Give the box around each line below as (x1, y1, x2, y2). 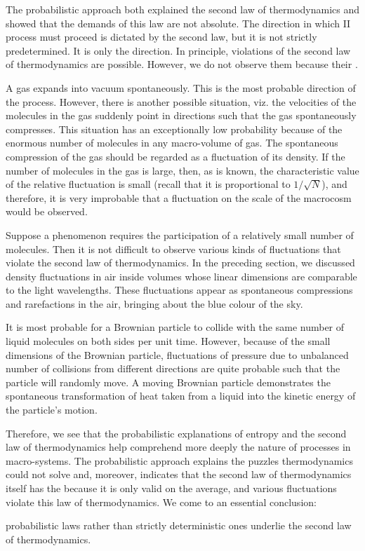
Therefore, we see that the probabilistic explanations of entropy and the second (6, 426, 347, 440)
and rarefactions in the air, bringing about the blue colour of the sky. (6, 296, 303, 311)
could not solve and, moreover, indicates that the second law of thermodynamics (6, 467, 352, 482)
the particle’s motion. (6, 402, 98, 417)
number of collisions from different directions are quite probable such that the (6, 361, 340, 376)
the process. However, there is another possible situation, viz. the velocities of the (6, 94, 357, 109)
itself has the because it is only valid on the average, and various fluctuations (6, 481, 337, 495)
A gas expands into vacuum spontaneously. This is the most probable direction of (6, 80, 356, 95)
